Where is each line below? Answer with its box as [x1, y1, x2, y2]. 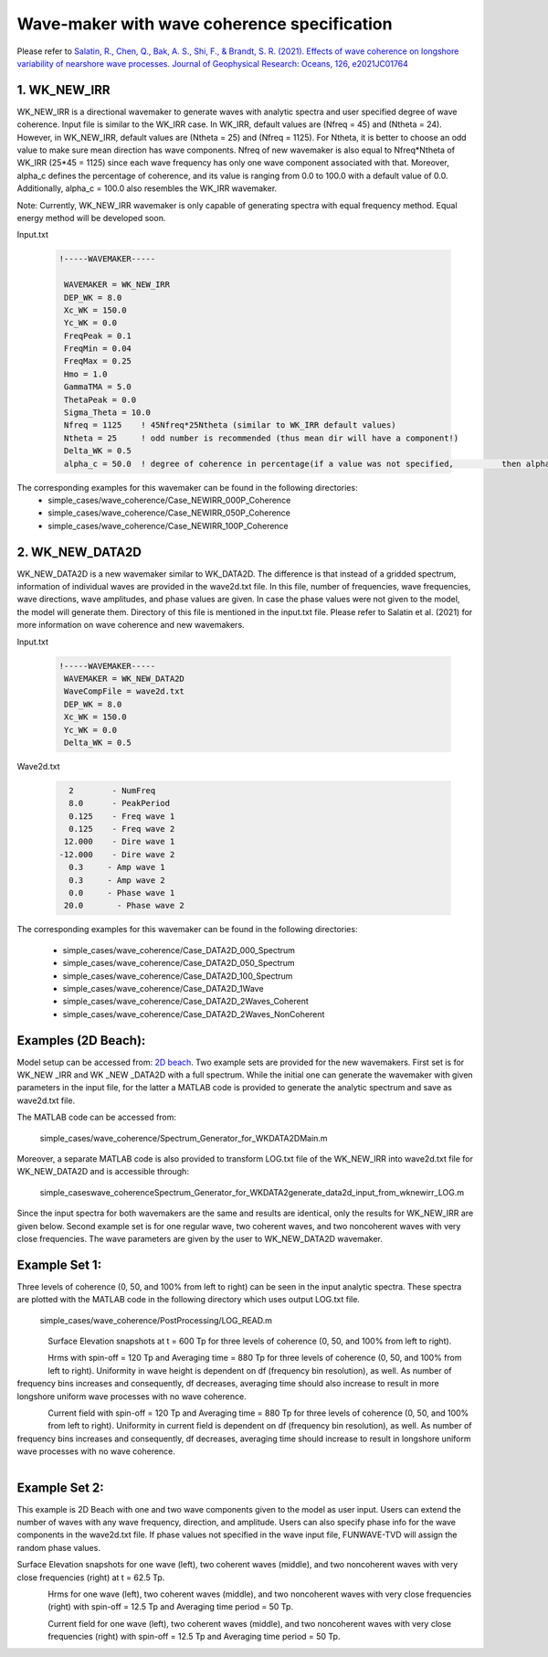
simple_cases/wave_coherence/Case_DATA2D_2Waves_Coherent [62, 996, 310, 1007]
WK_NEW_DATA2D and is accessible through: [16, 1166, 189, 1177]
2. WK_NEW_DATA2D [16, 544, 142, 559]
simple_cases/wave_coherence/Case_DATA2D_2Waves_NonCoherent [62, 1008, 325, 1019]
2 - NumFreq [68, 785, 156, 795]
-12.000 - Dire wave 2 [58, 849, 175, 859]
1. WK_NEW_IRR [16, 82, 111, 98]
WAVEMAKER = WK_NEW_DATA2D [64, 673, 184, 684]
